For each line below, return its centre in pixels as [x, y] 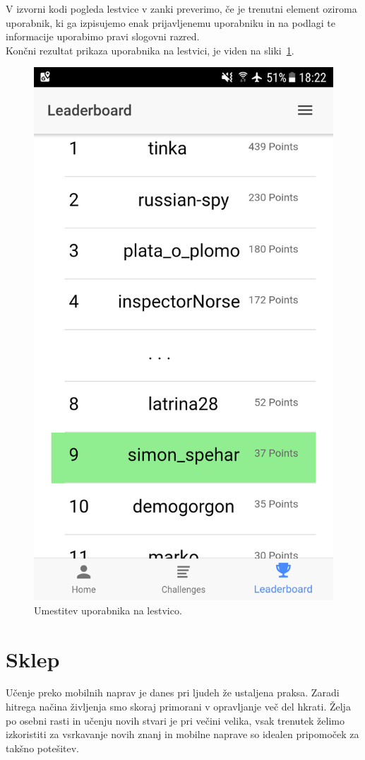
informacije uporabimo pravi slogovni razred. [103, 36]
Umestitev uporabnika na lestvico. [108, 610]
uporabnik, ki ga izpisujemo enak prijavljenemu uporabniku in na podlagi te [170, 22]
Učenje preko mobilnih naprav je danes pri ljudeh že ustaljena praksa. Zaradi [173, 692]
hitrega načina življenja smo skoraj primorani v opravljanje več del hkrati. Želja [178, 707]
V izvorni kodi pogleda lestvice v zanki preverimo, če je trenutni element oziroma [181, 8]
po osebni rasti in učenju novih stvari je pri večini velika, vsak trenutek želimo [175, 720]
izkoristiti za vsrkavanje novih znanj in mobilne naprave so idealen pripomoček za [182, 734]
